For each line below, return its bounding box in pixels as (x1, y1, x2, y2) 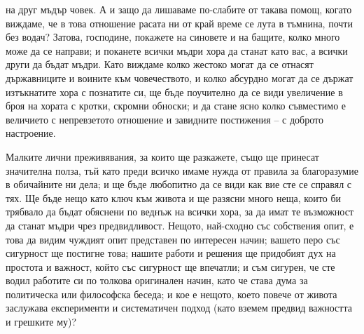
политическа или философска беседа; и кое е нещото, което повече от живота (6, 286, 337, 301)
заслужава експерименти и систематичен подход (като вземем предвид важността (6, 300, 352, 315)
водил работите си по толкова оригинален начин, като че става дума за (6, 273, 308, 288)
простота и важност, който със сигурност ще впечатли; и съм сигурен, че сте (6, 259, 335, 274)
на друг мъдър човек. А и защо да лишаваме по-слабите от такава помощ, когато (6, 2, 352, 16)
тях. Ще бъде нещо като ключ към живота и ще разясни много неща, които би (6, 190, 342, 205)
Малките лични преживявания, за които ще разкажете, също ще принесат (6, 149, 319, 163)
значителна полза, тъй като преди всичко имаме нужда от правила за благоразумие (6, 163, 358, 178)
